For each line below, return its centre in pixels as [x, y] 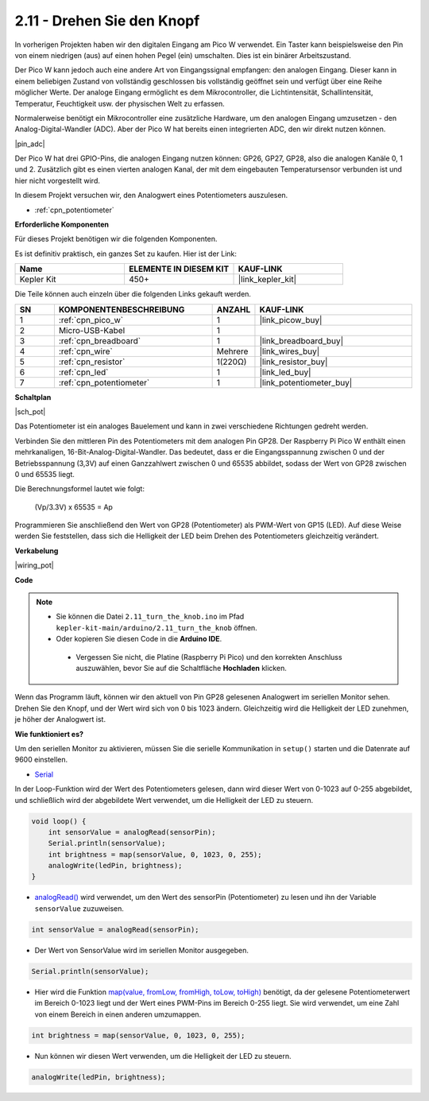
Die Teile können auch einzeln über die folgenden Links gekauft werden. [133, 294]
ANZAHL [234, 309]
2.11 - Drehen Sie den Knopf [107, 21]
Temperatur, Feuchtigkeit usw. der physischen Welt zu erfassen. [120, 103]
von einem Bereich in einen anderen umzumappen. [118, 1014]
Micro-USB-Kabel [92, 330]
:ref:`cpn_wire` [85, 351]
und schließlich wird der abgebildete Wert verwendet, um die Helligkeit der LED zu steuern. [164, 800]
